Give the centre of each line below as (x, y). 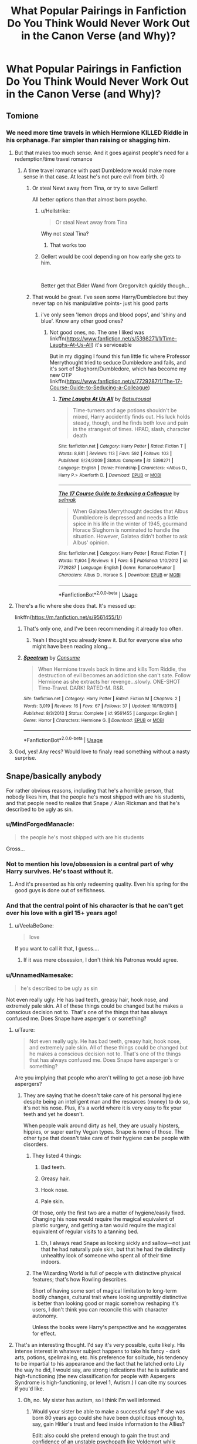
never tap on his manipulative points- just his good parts (100, 303)
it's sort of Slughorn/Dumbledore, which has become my (118, 369)
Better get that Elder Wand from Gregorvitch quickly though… (115, 285)
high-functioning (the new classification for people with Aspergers (95, 1376)
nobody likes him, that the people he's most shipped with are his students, (96, 797)
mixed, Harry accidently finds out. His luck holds (132, 416)
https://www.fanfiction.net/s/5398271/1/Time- (122, 338)
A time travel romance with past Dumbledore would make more (99, 170)
